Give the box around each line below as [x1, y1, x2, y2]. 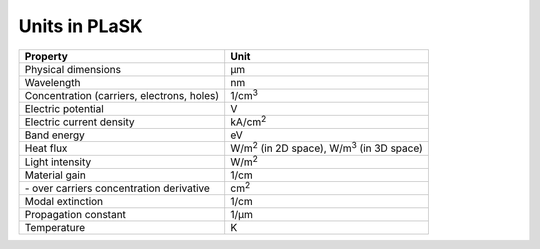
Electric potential [24, 101, 104, 115]
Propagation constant [24, 208, 127, 222]
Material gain [24, 168, 87, 182]
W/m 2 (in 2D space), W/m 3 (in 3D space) [230, 140, 424, 155]
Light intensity [24, 155, 92, 169]
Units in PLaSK [18, 15, 144, 37]
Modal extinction [24, 195, 104, 209]
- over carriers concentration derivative [24, 181, 210, 195]
